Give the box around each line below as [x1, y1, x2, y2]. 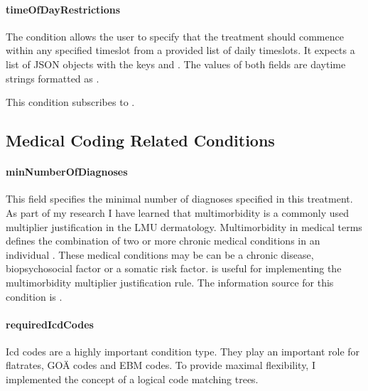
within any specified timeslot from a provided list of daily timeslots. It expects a [6, 43, 355, 58]
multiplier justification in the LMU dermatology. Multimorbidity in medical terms [6, 219, 362, 234]
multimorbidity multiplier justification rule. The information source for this [6, 274, 334, 289]
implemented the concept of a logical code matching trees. [6, 372, 259, 387]
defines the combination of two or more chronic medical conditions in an [6, 233, 320, 248]
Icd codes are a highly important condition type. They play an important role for [6, 343, 360, 358]
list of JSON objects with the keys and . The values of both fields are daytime [6, 56, 346, 71]
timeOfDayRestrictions [6, 1, 121, 16]
